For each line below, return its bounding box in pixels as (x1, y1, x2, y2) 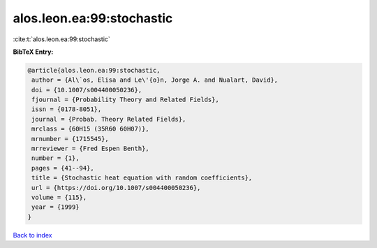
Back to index (13, 231, 52, 239)
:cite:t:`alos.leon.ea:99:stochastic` (13, 35, 111, 43)
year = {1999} (31, 203, 80, 211)
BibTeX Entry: (13, 48, 54, 56)
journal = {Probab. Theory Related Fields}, (31, 115, 186, 123)
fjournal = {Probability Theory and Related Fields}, (31, 96, 219, 104)
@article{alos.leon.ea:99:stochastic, (27, 66, 161, 74)
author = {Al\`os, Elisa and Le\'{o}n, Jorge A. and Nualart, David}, (31, 76, 279, 84)
